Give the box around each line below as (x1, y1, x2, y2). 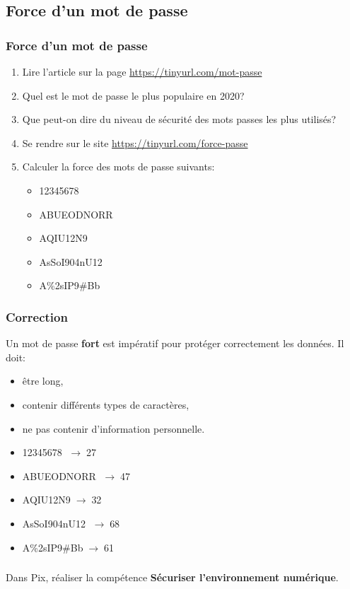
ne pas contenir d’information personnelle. (22, 421, 205, 436)
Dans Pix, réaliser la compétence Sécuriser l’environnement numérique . (6, 570, 339, 585)
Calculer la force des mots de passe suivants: (22, 159, 215, 174)
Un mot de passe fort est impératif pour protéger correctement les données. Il (6, 336, 344, 351)
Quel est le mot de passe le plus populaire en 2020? (22, 88, 245, 103)
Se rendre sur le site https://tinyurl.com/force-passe (22, 135, 248, 150)
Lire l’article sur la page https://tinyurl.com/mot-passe (22, 64, 262, 78)
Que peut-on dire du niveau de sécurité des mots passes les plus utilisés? (22, 112, 337, 127)
